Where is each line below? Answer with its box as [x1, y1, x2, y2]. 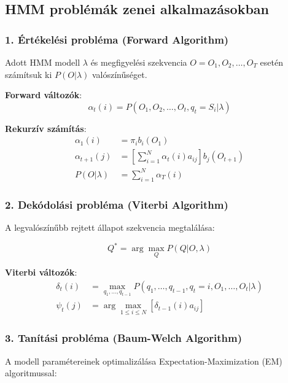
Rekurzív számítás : [5, 122, 87, 134]
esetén [260, 56, 283, 68]
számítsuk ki [5, 68, 52, 80]
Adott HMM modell [5, 56, 80, 68]
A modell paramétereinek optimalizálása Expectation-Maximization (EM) [5, 354, 282, 367]
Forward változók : [5, 88, 82, 101]
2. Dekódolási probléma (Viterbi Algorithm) [5, 196, 228, 212]
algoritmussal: [5, 366, 57, 379]
